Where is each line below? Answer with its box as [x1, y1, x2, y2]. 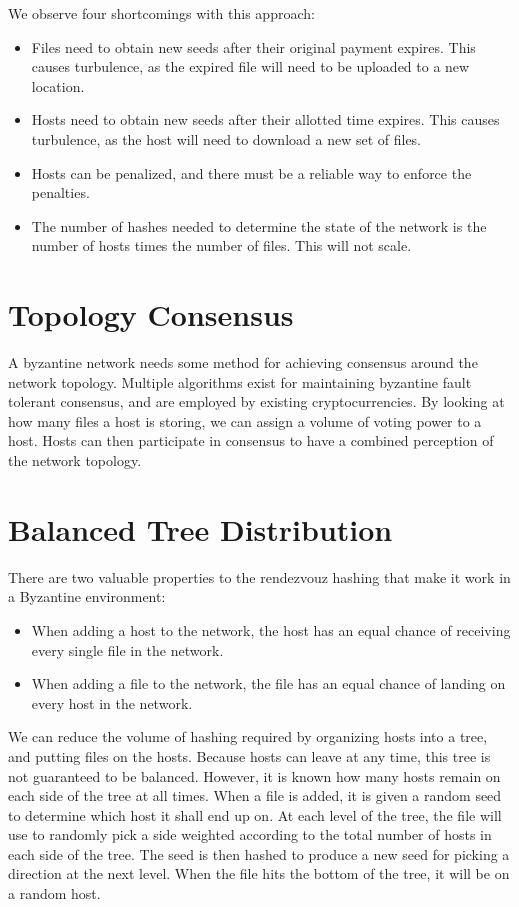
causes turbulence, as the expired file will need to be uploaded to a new [31, 56, 470, 77]
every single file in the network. [31, 639, 224, 660]
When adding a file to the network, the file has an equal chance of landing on [31, 673, 506, 694]
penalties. [31, 182, 90, 203]
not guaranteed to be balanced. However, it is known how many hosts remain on [8, 765, 501, 786]
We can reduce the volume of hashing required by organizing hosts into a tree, [8, 726, 488, 747]
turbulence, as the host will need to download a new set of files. [31, 128, 422, 149]
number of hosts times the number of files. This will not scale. [31, 235, 412, 256]
